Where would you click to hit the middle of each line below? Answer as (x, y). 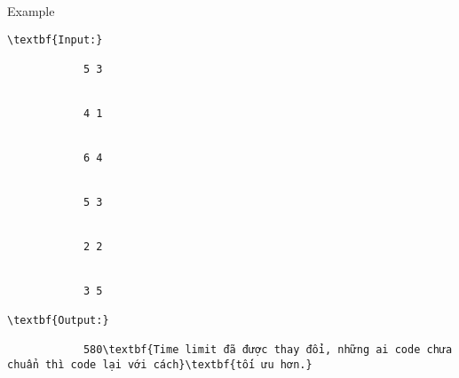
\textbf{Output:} (58, 321)
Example (31, 11)
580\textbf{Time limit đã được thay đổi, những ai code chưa (268, 350)
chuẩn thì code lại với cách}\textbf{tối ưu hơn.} (160, 365)
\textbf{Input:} (55, 39)
